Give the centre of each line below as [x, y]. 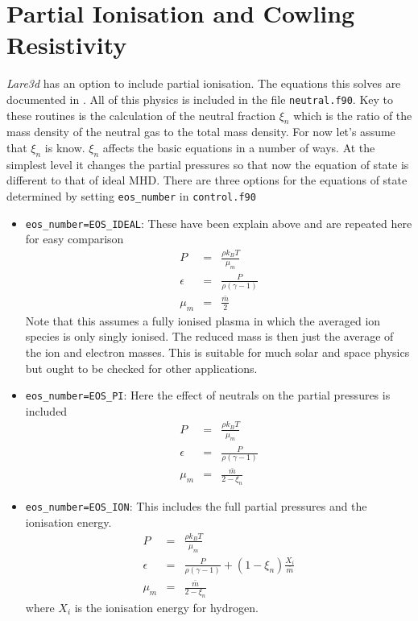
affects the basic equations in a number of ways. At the [239, 147]
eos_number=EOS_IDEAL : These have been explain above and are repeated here [219, 223]
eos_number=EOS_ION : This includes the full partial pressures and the [196, 506]
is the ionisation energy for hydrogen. [166, 607]
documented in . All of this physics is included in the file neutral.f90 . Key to [200, 99]
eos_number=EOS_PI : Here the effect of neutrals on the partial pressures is [208, 395]
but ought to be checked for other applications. [141, 368]
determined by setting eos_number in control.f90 [131, 195]
